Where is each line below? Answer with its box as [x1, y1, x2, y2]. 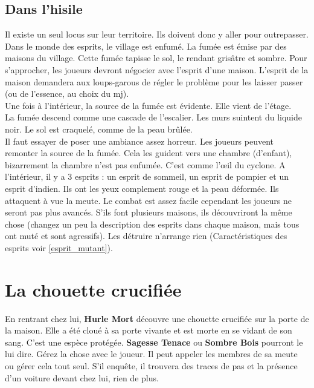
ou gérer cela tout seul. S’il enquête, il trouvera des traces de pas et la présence [5, 359, 298, 372]
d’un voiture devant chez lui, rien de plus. [5, 371, 159, 384]
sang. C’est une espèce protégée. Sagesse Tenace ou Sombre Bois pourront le [5, 335, 303, 348]
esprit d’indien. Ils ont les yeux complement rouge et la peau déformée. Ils [5, 182, 279, 194]
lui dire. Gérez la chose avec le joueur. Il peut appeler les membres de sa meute [5, 347, 298, 360]
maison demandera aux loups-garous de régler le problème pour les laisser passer [5, 75, 303, 88]
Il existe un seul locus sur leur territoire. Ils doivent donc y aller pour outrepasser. [5, 28, 309, 41]
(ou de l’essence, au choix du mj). [5, 87, 129, 100]
